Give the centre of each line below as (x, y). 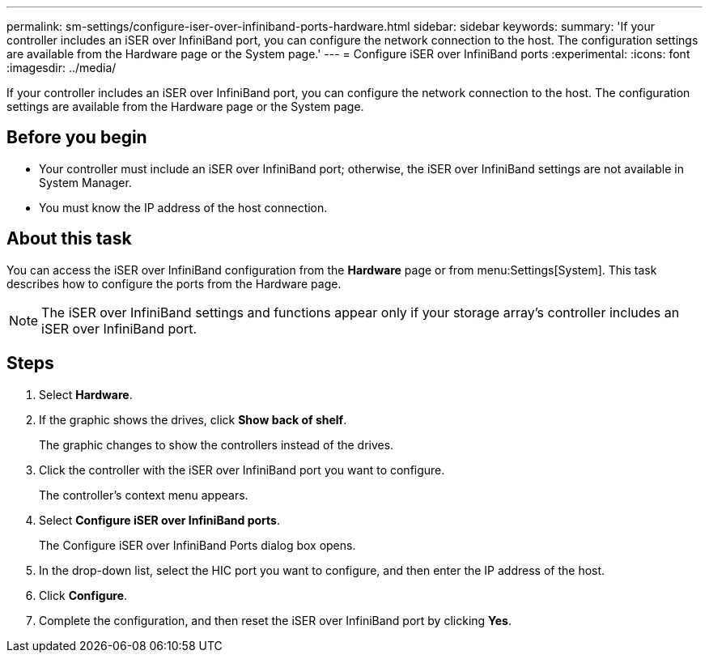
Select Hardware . (86, 394)
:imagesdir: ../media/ (62, 68)
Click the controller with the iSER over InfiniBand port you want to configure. (242, 470)
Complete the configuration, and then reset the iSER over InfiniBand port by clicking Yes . (276, 620)
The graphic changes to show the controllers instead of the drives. (217, 444)
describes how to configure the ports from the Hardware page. (174, 283)
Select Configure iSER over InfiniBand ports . (159, 520)
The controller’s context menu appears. (144, 495)
